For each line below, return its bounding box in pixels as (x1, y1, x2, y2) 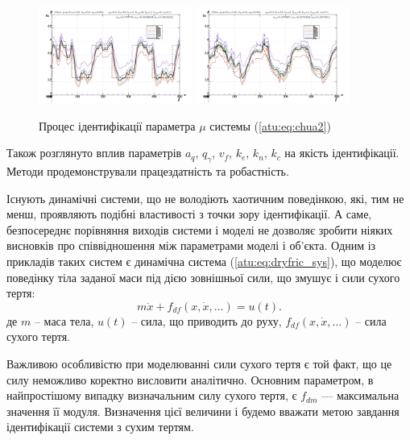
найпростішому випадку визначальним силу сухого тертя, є (6, 387, 297, 404)
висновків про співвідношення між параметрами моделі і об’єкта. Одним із (6, 237, 376, 254)
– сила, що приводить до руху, (131, 312, 282, 329)
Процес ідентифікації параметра (39, 117, 196, 134)
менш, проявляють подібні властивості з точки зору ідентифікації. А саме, (6, 205, 372, 222)
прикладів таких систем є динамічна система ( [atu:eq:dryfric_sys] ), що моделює (6, 252, 402, 269)
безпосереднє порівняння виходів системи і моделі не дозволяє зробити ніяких (6, 221, 393, 238)
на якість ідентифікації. (284, 144, 400, 161)
